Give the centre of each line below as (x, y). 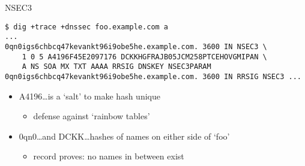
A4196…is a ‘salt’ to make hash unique (89, 96)
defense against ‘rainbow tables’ (92, 116)
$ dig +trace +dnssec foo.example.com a (87, 27)
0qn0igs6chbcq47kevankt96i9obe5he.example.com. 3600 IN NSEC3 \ (136, 46)
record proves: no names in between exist (109, 156)
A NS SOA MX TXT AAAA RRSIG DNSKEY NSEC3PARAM (116, 67)
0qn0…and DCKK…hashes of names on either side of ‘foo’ (124, 136)
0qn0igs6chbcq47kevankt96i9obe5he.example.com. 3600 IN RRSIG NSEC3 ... (153, 76)
